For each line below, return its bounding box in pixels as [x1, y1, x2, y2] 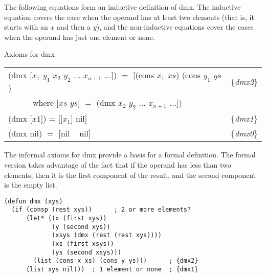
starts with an [4, 21, 48, 32]
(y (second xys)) [52, 223, 110, 230]
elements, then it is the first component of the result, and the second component [4, 169, 256, 180]
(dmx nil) [8, 127, 42, 140]
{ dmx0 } [231, 127, 258, 140]
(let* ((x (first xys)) [26, 215, 107, 222]
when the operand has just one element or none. [4, 31, 155, 42]
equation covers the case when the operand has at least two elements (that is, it [4, 11, 254, 22]
